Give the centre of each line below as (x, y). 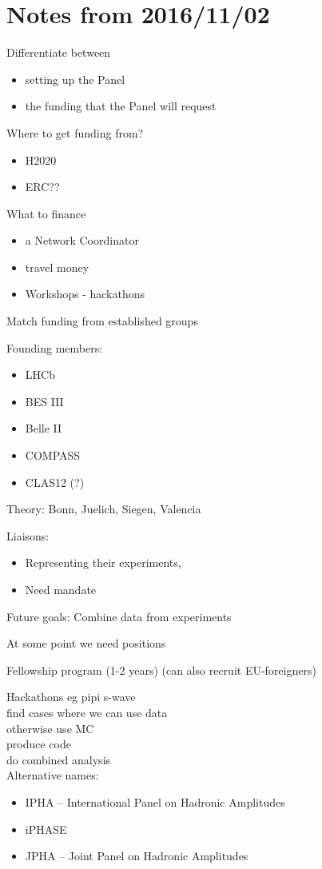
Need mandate (61, 589)
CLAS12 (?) (55, 482)
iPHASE (46, 829)
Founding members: (55, 347)
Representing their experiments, (103, 562)
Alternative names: (53, 775)
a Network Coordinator (82, 240)
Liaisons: (28, 535)
